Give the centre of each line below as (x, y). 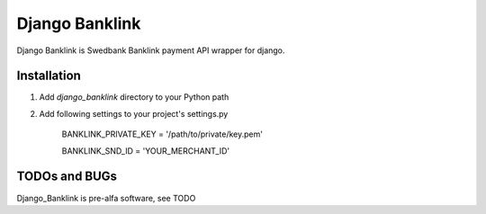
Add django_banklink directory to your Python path (134, 97)
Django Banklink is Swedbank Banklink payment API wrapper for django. (151, 50)
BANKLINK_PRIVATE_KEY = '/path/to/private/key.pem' (162, 134)
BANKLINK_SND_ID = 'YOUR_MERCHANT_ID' (146, 151)
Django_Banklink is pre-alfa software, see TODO (106, 198)
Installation (49, 76)
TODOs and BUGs (67, 177)
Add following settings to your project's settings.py (134, 113)
